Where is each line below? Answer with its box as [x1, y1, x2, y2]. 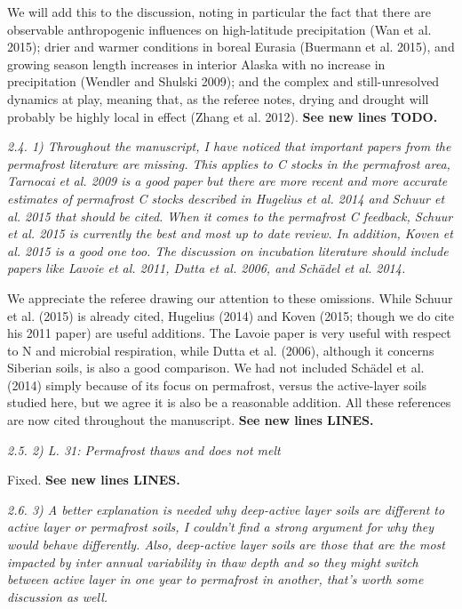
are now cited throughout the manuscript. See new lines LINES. [7, 411, 374, 429]
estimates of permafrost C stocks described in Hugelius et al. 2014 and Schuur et [7, 188, 445, 207]
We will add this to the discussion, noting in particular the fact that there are [7, 3, 431, 20]
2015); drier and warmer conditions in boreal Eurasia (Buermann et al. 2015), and [7, 37, 455, 56]
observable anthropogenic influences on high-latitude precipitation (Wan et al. [7, 20, 432, 38]
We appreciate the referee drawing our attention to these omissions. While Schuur [7, 288, 453, 307]
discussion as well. [7, 587, 108, 605]
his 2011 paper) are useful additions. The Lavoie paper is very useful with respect [7, 324, 451, 342]
